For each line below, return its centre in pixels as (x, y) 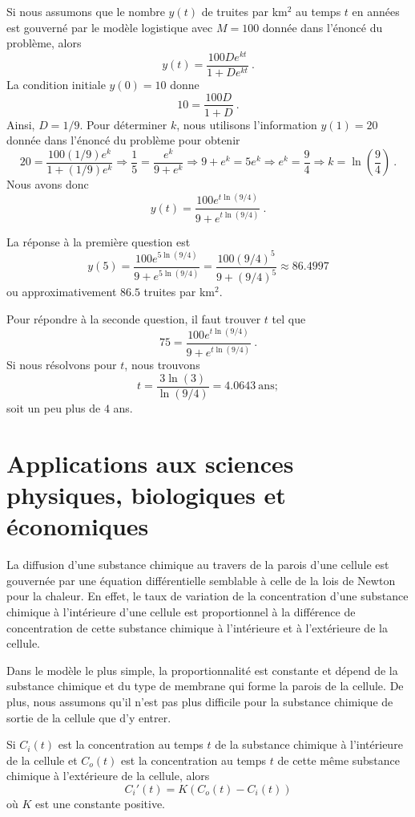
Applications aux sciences (150, 463)
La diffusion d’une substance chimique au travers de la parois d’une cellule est (198, 565)
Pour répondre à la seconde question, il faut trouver (134, 318)
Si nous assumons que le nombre (86, 11)
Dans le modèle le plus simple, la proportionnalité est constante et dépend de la (202, 670)
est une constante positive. (100, 803)
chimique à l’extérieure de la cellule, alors (108, 776)
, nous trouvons (162, 365)
